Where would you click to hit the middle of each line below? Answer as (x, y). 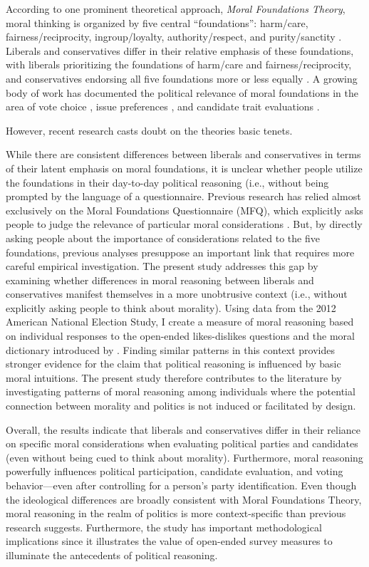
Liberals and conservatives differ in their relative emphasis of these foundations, (180, 50)
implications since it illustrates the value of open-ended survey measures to (169, 541)
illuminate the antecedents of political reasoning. (112, 555)
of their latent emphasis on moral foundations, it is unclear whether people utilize (184, 168)
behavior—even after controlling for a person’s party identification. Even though (181, 485)
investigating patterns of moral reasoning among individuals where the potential (181, 391)
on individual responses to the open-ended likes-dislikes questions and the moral (180, 336)
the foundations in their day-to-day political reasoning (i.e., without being (167, 182)
